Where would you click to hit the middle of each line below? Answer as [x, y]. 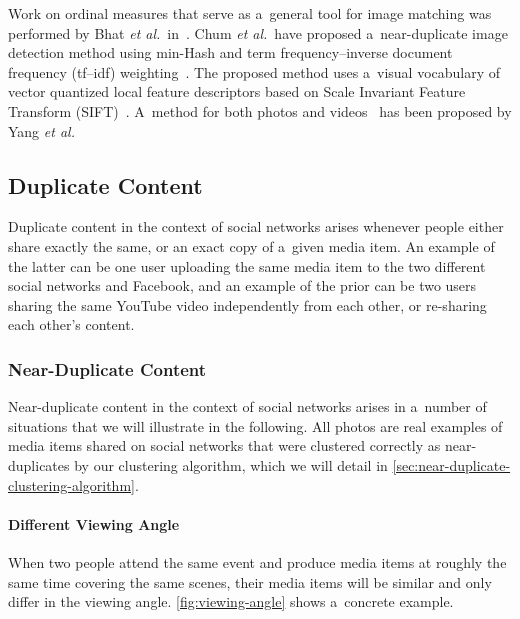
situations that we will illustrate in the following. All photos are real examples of [255, 425]
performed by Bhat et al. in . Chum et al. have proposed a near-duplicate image [258, 32]
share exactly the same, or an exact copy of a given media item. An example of [251, 245]
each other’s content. [71, 324]
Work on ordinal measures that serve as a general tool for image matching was [250, 13]
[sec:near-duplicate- [451, 464]
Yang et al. [41, 130]
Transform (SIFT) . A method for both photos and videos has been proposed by [260, 110]
